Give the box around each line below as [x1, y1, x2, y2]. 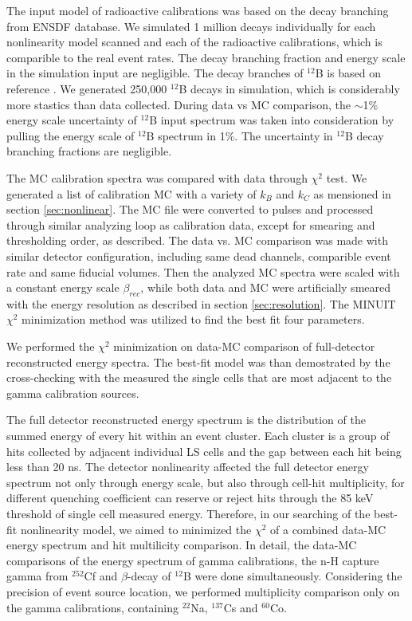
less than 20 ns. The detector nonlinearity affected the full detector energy [6, 458, 369, 475]
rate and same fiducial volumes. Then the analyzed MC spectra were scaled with [6, 263, 400, 280]
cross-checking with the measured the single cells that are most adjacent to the [6, 369, 392, 386]
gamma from [6, 568, 69, 584]
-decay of [127, 568, 171, 584]
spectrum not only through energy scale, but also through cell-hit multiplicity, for [6, 474, 405, 490]
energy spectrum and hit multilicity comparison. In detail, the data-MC [6, 536, 357, 553]
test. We [326, 169, 367, 186]
